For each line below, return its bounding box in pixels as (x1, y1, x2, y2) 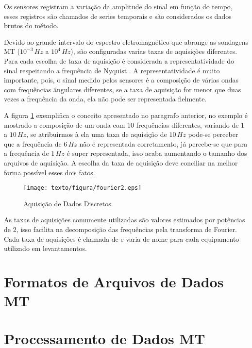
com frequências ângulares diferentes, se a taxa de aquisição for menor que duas (4, 84, 241, 94)
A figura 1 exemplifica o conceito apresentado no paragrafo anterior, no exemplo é (4, 110, 248, 120)
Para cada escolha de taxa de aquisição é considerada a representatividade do (4, 55, 234, 66)
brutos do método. (4, 20, 59, 31)
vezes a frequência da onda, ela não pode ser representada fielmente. (4, 94, 207, 104)
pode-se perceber (188, 129, 238, 139)
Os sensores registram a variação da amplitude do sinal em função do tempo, (4, 1, 233, 11)
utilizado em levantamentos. (4, 243, 87, 253)
